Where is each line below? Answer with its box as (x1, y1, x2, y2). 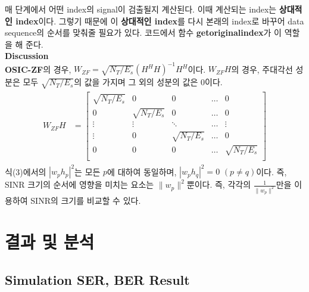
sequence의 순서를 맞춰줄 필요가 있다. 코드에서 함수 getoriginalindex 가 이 (5, 26, 282, 39)
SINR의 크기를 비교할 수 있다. (30, 194, 141, 207)
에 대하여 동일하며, (107, 165, 177, 178)
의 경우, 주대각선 (231, 63, 293, 75)
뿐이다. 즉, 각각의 (186, 178, 251, 191)
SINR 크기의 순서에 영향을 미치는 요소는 (5, 178, 154, 191)
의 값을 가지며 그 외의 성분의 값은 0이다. (74, 76, 223, 88)
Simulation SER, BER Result (5, 270, 190, 288)
